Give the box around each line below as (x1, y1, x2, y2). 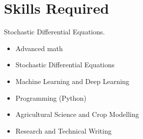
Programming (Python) (15, 92, 86, 103)
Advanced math (15, 43, 63, 53)
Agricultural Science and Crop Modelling (15, 109, 139, 119)
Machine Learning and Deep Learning (15, 76, 130, 86)
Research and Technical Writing (15, 125, 112, 136)
